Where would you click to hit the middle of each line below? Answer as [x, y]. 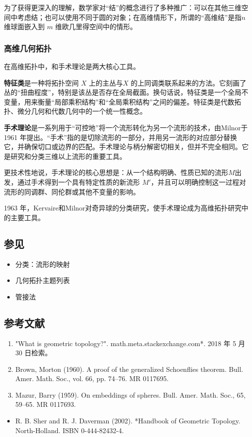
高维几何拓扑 [28, 48]
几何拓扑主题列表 [42, 280]
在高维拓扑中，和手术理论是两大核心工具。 [72, 66]
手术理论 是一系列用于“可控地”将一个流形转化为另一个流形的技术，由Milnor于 [126, 127]
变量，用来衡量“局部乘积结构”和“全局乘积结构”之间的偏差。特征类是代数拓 [123, 101]
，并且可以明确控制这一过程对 [198, 182]
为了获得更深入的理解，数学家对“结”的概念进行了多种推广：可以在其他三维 [123, 7]
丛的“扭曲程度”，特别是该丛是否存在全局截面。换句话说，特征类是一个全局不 [126, 92]
